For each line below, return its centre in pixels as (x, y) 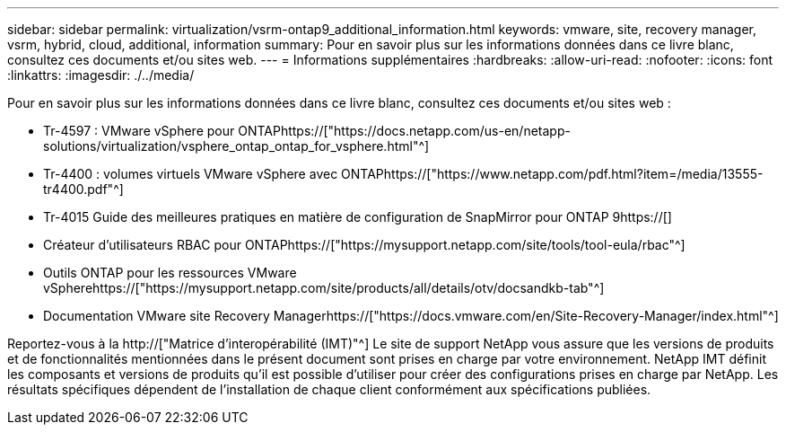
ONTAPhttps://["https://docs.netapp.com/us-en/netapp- (404, 131)
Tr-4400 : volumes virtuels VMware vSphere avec (191, 174)
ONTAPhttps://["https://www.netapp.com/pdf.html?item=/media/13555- (552, 174)
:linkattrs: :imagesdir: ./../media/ (101, 75)
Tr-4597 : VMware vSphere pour (139, 131)
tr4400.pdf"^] (83, 189)
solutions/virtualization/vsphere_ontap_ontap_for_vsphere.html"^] (236, 146)
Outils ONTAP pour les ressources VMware (170, 273)
